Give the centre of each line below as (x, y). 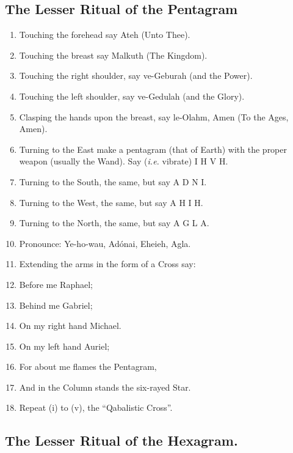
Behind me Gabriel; (56, 305)
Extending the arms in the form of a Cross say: (107, 264)
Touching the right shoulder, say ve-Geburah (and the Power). (136, 75)
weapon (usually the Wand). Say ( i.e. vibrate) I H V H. (124, 161)
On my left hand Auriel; (64, 346)
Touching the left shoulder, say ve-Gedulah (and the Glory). (132, 96)
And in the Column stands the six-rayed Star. (105, 387)
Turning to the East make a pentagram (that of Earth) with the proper (153, 149)
